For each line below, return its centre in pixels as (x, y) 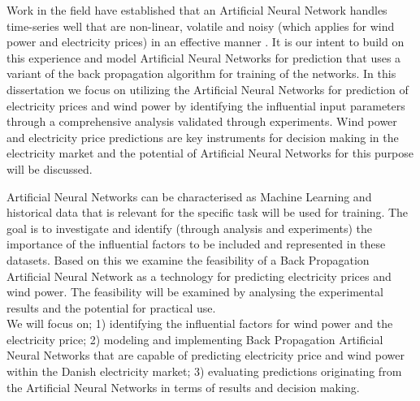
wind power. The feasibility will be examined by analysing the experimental (195, 292)
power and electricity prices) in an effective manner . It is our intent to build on (206, 42)
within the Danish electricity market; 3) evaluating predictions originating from (204, 371)
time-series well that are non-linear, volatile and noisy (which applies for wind (201, 26)
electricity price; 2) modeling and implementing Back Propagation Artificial (195, 339)
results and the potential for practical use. (111, 307)
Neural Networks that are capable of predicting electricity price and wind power (206, 355)
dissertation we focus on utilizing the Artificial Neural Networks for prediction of (208, 89)
